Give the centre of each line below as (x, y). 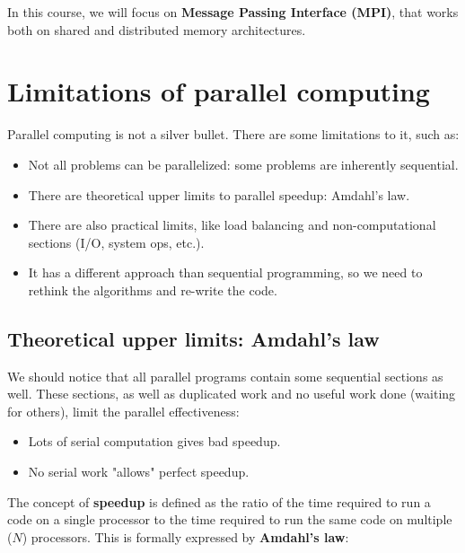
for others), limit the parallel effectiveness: (123, 411)
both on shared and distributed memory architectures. (157, 29)
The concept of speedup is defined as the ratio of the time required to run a (219, 501)
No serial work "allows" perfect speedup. (139, 472)
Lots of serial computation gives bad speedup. (154, 441)
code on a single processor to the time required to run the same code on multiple (230, 519)
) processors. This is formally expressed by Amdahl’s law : (185, 536)
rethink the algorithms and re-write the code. (153, 290)
